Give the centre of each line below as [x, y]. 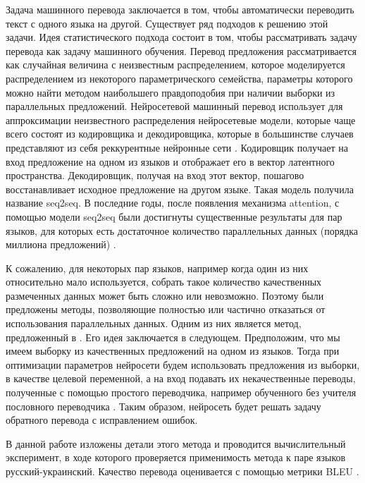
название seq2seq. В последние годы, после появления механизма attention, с [173, 203]
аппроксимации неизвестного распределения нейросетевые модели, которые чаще [181, 120]
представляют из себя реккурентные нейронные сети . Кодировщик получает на [177, 147]
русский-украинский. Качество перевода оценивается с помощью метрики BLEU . [182, 471]
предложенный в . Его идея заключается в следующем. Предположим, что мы [173, 337]
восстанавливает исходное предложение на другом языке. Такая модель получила [180, 189]
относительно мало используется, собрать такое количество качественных [164, 282]
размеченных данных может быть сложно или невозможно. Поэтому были [165, 295]
